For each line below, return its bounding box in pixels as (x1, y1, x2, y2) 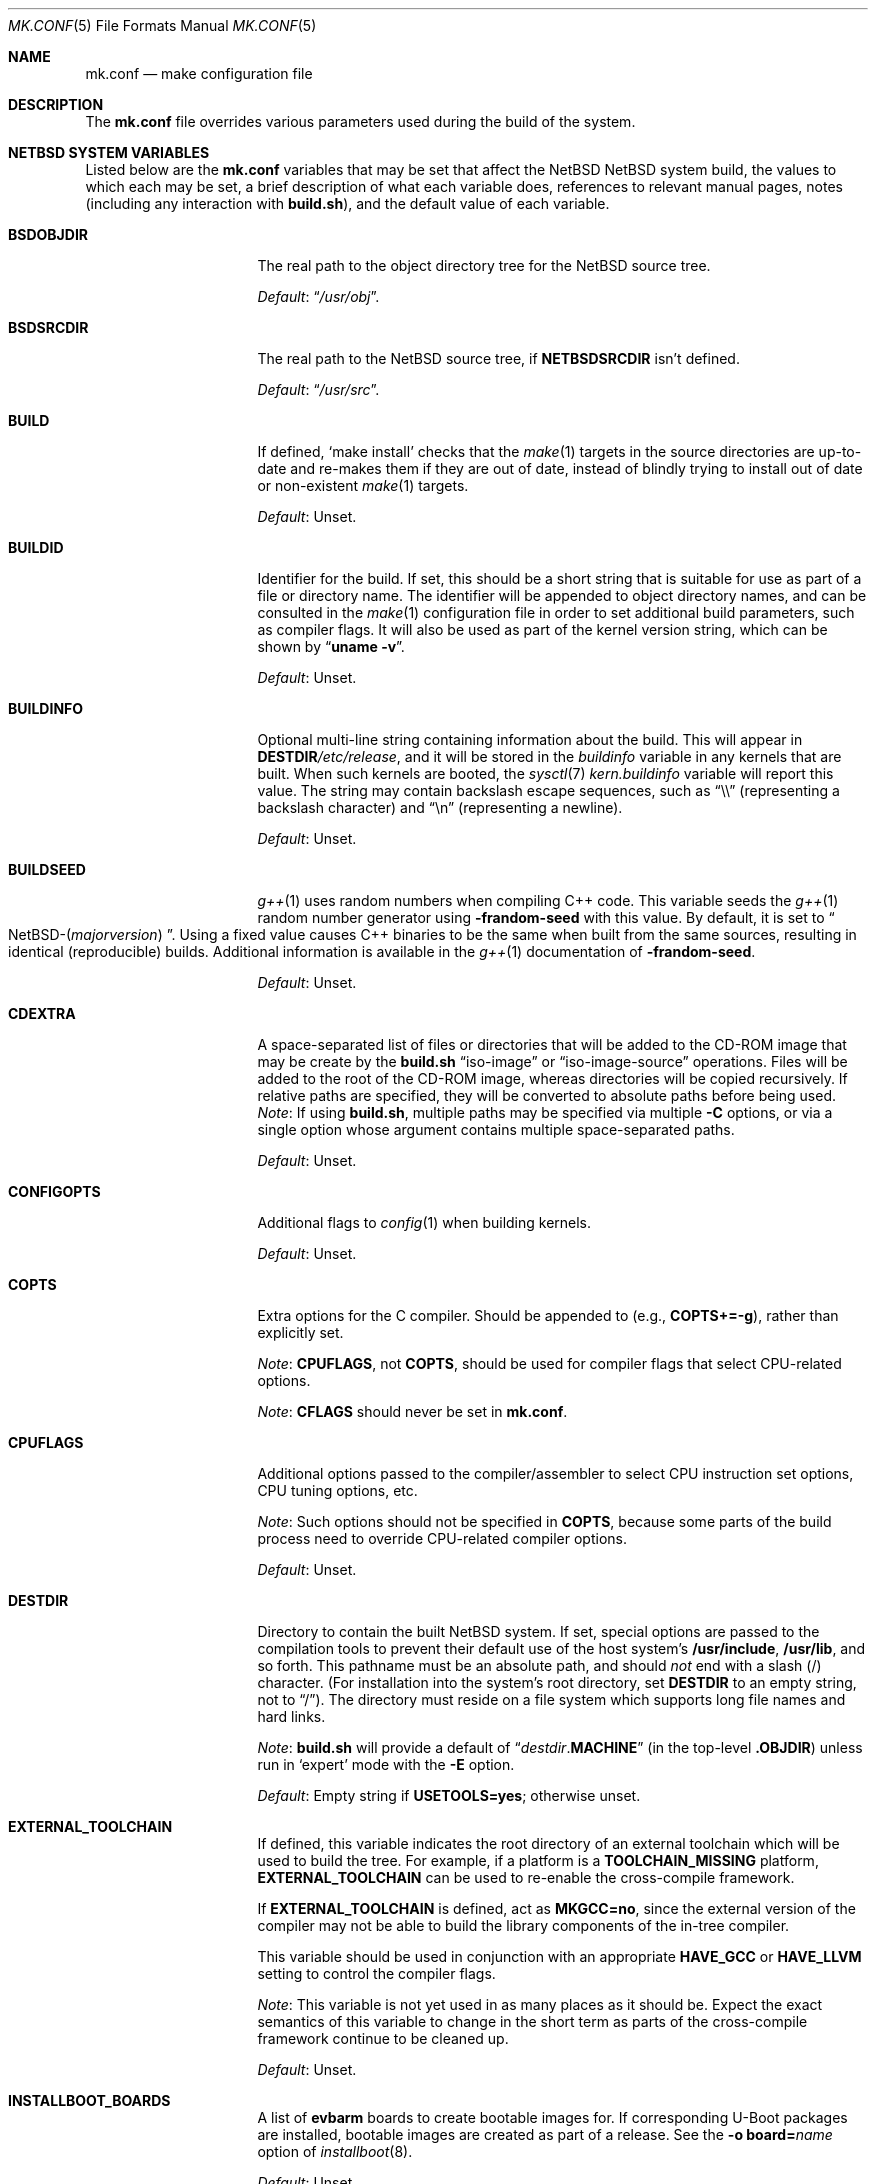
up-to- (818, 443, 862, 460)
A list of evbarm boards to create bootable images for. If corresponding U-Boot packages (257, 2109, 848, 2126)
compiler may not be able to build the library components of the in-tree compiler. (257, 1917, 790, 1934)
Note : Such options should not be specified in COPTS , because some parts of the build (257, 1513, 832, 1530)
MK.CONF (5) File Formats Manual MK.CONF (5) (8, 17, 317, 34)
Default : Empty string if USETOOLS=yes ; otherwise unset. (257, 1787, 641, 1804)
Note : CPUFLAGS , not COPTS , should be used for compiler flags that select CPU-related (257, 1355, 842, 1372)
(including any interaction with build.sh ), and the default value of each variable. (85, 195, 610, 212)
